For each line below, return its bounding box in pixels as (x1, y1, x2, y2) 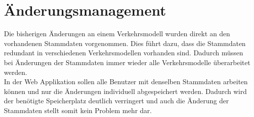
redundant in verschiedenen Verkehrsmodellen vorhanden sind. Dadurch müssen (4, 47, 243, 58)
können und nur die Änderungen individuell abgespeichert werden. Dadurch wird (4, 86, 247, 96)
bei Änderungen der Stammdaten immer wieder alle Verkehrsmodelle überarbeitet (4, 57, 251, 67)
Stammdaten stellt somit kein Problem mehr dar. (4, 105, 152, 115)
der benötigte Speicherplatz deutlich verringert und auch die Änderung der (4, 95, 229, 106)
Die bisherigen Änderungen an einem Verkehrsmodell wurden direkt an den (4, 28, 230, 39)
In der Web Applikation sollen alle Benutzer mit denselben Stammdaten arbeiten (4, 76, 248, 87)
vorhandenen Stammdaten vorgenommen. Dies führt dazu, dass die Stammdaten (4, 38, 246, 48)
